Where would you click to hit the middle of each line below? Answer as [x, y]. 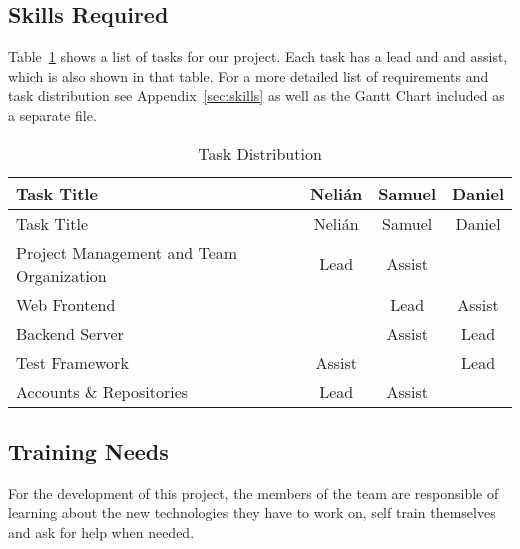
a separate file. [52, 114]
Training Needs [88, 450]
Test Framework [72, 362]
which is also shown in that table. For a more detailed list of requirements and [248, 75]
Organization [61, 275]
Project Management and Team [127, 252]
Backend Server [70, 333]
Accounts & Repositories [102, 391]
